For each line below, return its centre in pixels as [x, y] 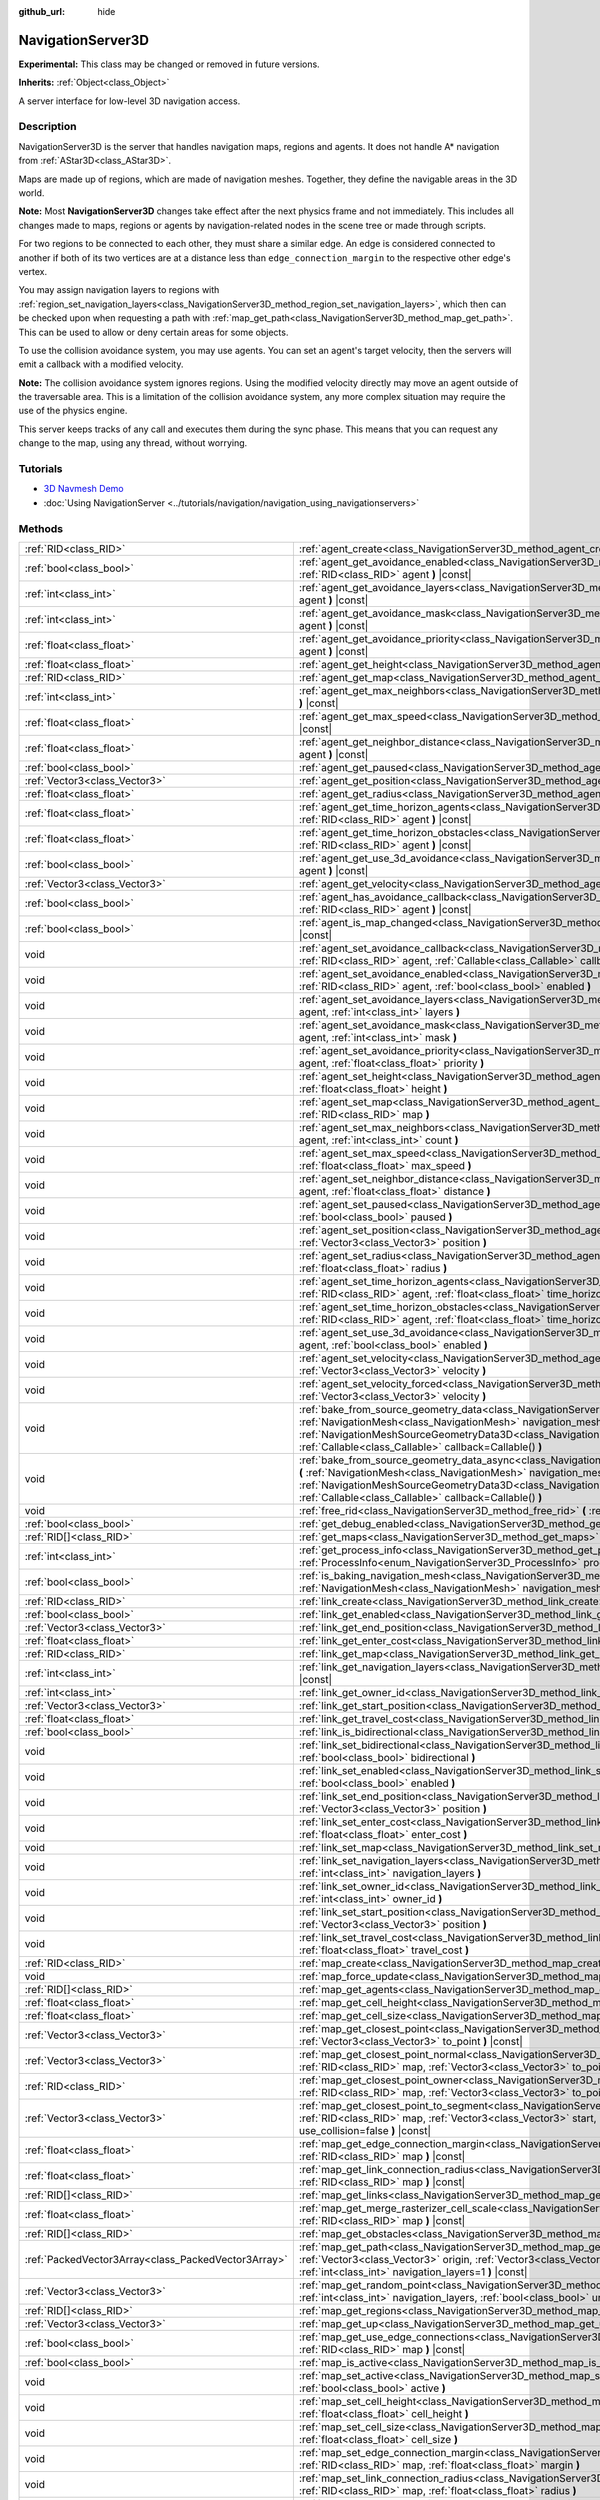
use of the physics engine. [73, 411]
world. [31, 193]
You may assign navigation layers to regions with [119, 290]
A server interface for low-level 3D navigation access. [129, 101]
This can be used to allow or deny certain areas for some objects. [153, 332]
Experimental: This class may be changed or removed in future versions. [169, 64]
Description [47, 127]
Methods [41, 528]
